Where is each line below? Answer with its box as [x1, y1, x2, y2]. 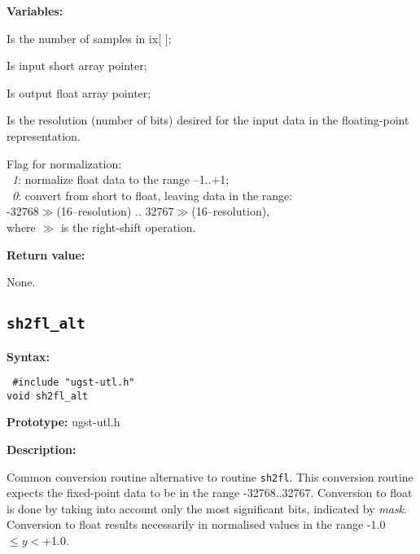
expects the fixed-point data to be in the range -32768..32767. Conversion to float [7, 484, 413, 501]
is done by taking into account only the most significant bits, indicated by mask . [7, 499, 407, 517]
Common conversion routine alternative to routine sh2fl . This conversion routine [7, 468, 413, 485]
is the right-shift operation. [60, 218, 196, 235]
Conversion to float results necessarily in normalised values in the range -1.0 [7, 516, 386, 533]
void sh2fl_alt [7, 390, 89, 402]
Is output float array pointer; [7, 84, 151, 101]
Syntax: [7, 347, 50, 364]
